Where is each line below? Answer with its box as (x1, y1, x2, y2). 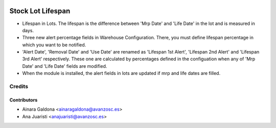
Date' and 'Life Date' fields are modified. (22, 63, 107, 69)
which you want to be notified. (22, 41, 86, 48)
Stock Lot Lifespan (9, 7, 71, 15)
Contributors (9, 97, 38, 103)
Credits (9, 83, 28, 90)
